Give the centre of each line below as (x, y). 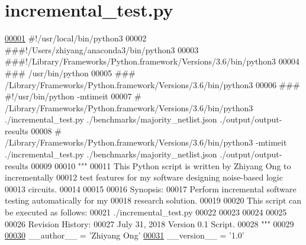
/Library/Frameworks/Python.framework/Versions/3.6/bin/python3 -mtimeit (146, 142)
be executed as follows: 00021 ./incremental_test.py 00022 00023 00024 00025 (146, 212)
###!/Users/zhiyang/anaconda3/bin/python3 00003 (102, 49)
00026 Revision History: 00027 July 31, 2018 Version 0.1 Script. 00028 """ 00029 (149, 223)
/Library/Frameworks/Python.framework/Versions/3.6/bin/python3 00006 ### (152, 84)
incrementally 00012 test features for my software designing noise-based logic (144, 177)
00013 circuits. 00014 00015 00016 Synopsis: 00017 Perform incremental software (151, 188)
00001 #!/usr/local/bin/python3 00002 (76, 38)
